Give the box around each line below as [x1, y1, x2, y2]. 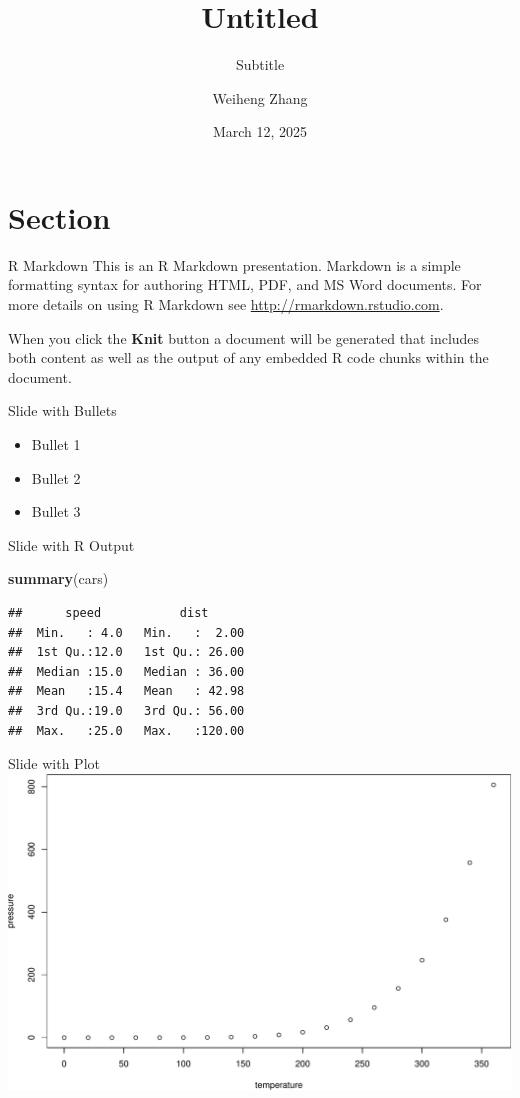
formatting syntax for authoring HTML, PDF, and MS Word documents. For [8, 274, 482, 295]
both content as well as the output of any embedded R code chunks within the [8, 347, 489, 368]
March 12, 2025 [212, 121, 308, 142]
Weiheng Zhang [212, 87, 308, 108]
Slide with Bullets [8, 400, 117, 421]
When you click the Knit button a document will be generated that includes [8, 327, 480, 348]
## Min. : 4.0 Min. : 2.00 [8, 625, 245, 640]
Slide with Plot [8, 753, 100, 774]
